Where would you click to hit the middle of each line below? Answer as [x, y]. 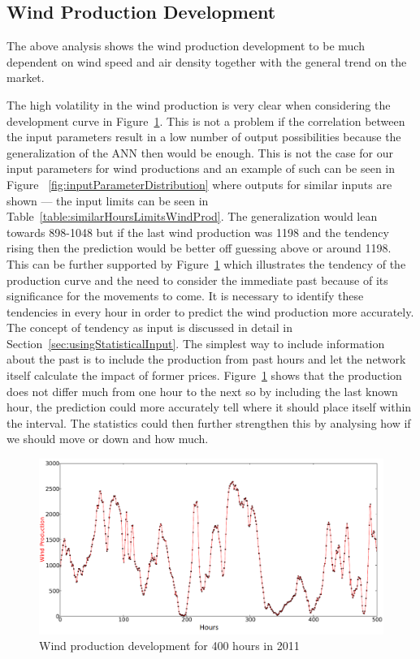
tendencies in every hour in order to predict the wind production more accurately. [210, 311]
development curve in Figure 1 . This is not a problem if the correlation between [206, 121]
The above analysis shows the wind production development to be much [186, 46]
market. [26, 78]
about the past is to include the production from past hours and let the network [206, 359]
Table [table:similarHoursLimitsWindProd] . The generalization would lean [192, 216]
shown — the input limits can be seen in [108, 200]
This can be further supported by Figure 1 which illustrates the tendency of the [206, 263]
